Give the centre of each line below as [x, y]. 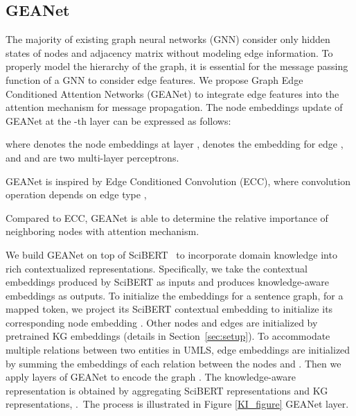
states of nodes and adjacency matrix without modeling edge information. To [169, 52]
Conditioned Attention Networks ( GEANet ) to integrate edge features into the [172, 93]
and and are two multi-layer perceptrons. [92, 157]
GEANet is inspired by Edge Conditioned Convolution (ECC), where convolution [178, 181]
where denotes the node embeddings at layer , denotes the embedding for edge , [175, 144]
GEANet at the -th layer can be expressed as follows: [118, 120]
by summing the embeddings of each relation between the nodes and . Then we [173, 363]
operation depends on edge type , [76, 194]
